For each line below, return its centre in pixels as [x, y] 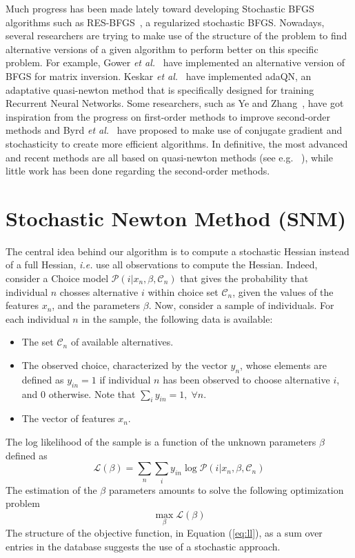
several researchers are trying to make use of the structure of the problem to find [176, 36]
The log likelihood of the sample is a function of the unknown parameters [161, 441]
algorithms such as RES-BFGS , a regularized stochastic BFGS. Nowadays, [165, 22]
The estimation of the [51, 489]
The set [38, 342]
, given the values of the [283, 291]
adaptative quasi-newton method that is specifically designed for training [160, 89]
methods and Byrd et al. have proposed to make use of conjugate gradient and [174, 130]
